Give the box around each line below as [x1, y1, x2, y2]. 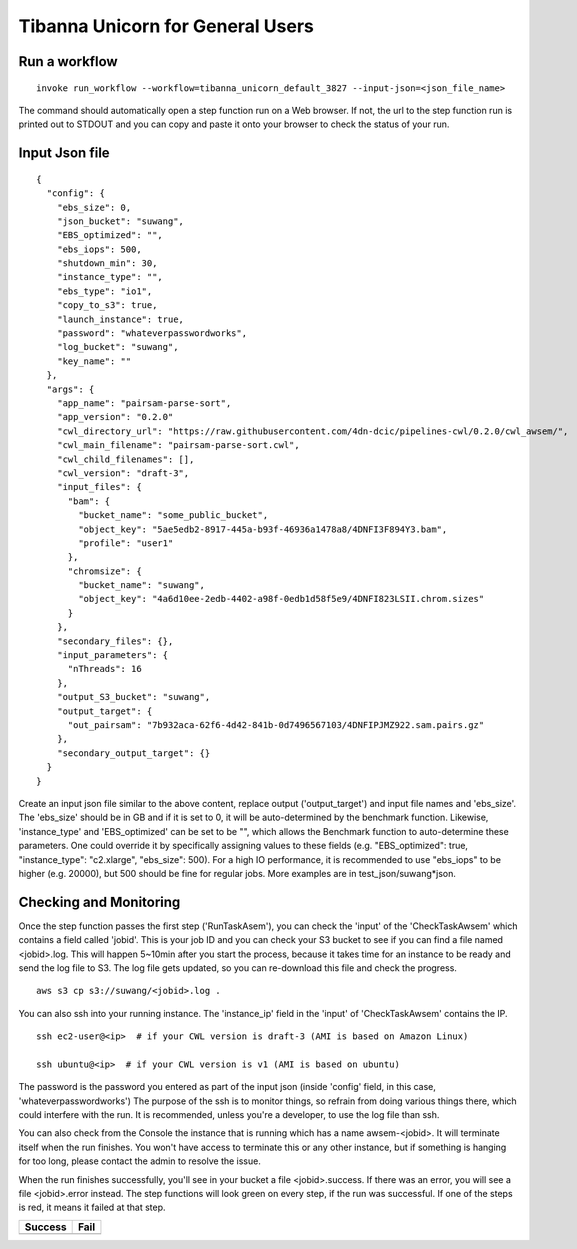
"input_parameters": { [56, 650, 169, 661]
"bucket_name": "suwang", [78, 580, 205, 591]
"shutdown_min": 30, [56, 258, 158, 269]
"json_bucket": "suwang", [56, 215, 185, 227]
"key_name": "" [56, 355, 132, 367]
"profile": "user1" [78, 537, 174, 549]
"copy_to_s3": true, [56, 300, 158, 311]
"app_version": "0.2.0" [56, 411, 174, 423]
